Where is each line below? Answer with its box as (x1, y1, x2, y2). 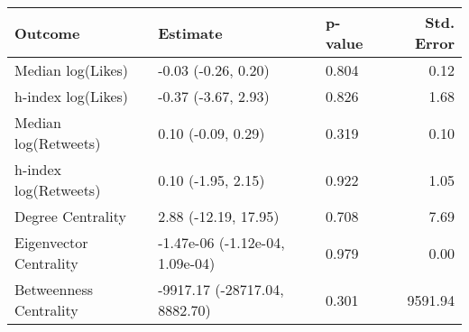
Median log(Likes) (14, 60, 129, 80)
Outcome (14, 22, 80, 43)
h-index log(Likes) (14, 86, 129, 106)
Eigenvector (14, 232, 88, 253)
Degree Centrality (14, 206, 126, 226)
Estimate (158, 22, 223, 43)
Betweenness (14, 279, 94, 300)
